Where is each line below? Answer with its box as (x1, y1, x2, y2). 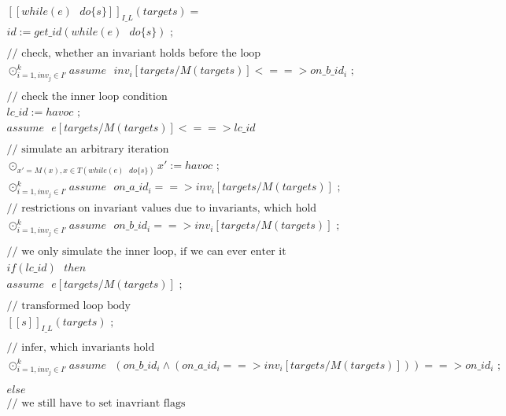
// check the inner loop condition (6, 90, 168, 102)
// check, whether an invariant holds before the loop (6, 47, 261, 59)
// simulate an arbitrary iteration (6, 144, 169, 156)
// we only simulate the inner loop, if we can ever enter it (6, 245, 286, 257)
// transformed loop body (6, 300, 131, 312)
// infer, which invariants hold (6, 342, 155, 353)
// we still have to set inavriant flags (6, 398, 186, 410)
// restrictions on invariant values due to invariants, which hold (6, 202, 317, 214)
